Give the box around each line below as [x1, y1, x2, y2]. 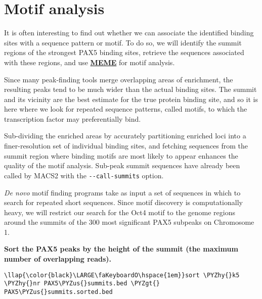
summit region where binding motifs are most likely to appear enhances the [4, 150, 238, 161]
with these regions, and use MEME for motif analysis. [4, 57, 175, 67]
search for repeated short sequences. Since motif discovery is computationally [4, 197, 243, 208]
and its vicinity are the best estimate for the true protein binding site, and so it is [4, 93, 258, 104]
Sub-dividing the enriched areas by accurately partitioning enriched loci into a [4, 130, 246, 141]
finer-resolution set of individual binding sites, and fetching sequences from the [4, 140, 248, 151]
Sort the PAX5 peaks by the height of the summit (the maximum [4, 243, 238, 254]
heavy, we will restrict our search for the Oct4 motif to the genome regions [4, 207, 235, 217]
